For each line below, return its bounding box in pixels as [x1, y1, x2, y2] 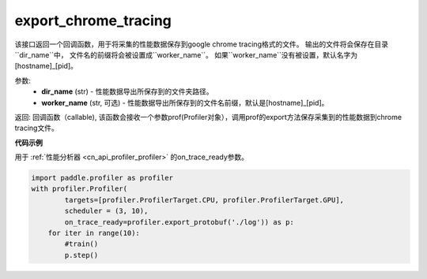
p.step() [64, 251, 99, 259]
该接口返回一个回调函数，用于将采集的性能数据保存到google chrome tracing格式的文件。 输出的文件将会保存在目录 [14, 39, 389, 49]
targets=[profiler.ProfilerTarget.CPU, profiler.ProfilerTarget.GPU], [64, 195, 344, 204]
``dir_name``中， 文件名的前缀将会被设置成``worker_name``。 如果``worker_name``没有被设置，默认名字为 [14, 50, 358, 59]
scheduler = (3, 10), [64, 206, 149, 216]
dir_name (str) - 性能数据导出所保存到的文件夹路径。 [41, 87, 213, 96]
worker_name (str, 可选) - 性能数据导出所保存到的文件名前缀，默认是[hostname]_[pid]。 [41, 98, 329, 107]
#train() [64, 240, 99, 248]
